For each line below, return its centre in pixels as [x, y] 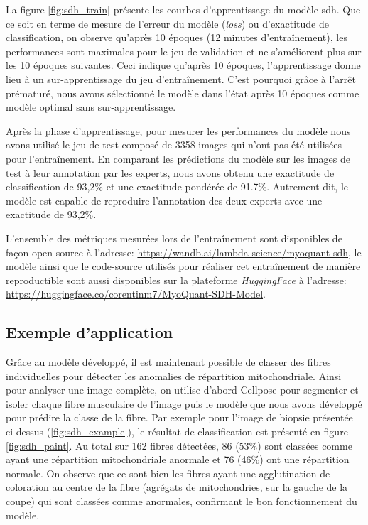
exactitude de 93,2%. [51, 214]
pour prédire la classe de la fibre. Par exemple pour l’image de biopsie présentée [179, 417]
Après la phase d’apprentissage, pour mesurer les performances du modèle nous [178, 130]
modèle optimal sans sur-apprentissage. [91, 107]
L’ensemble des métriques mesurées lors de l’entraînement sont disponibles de [174, 238]
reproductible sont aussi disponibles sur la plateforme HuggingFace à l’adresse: [176, 280]
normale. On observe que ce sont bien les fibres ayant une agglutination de [168, 473]
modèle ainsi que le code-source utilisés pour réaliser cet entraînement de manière [183, 266]
